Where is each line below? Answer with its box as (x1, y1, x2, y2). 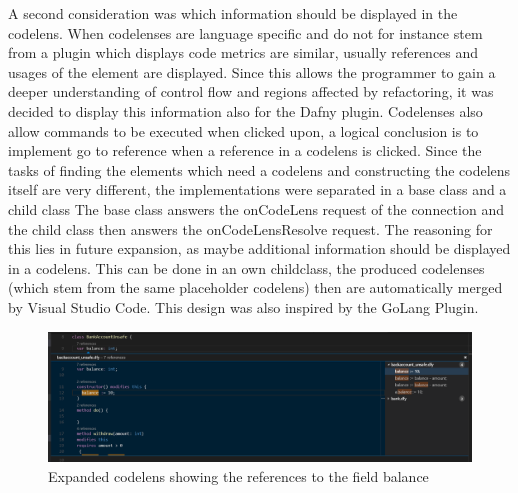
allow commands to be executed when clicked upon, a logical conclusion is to (8, 120, 479, 141)
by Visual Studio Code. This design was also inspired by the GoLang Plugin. (8, 296, 479, 317)
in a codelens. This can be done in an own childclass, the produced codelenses (8, 257, 485, 278)
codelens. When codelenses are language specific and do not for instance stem (8, 22, 483, 43)
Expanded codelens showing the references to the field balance (48, 466, 429, 487)
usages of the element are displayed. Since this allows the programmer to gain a (8, 61, 496, 82)
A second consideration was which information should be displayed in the (8, 3, 458, 23)
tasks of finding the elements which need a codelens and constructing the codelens (8, 159, 511, 180)
